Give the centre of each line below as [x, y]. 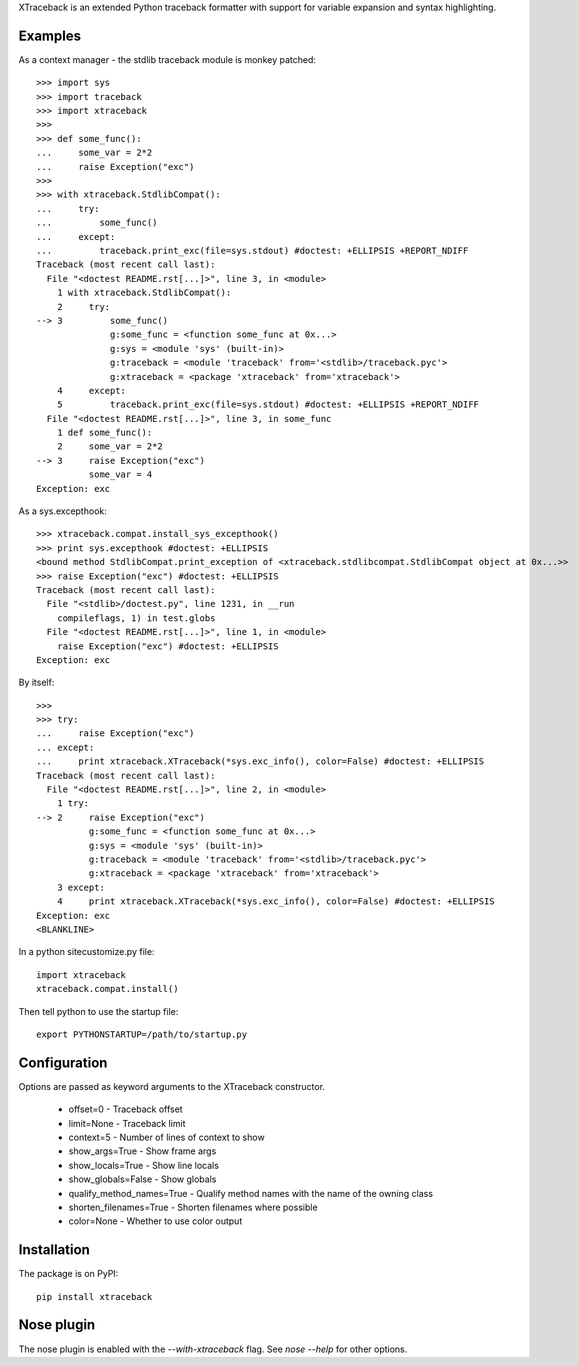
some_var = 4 [120, 474]
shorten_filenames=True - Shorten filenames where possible [193, 1207]
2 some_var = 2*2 [110, 446]
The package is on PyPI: [68, 1274]
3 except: [80, 887]
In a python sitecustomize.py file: [86, 952]
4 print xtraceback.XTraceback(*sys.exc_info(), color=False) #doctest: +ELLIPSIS [275, 901]
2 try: [83, 306]
